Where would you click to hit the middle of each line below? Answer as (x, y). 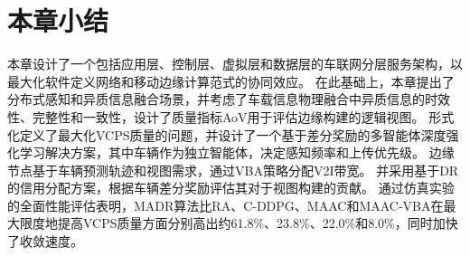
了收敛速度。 (45, 241)
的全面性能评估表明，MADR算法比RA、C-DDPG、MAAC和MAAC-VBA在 (226, 205)
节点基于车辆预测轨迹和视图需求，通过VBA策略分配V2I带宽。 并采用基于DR (233, 170)
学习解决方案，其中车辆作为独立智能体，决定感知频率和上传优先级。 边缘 (237, 152)
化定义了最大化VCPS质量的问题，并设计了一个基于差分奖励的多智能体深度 (227, 134)
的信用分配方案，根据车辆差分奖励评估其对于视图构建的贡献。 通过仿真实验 (231, 188)
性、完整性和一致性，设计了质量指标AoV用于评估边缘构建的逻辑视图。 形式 (231, 116)
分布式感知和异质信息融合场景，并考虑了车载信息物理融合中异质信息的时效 (229, 99)
